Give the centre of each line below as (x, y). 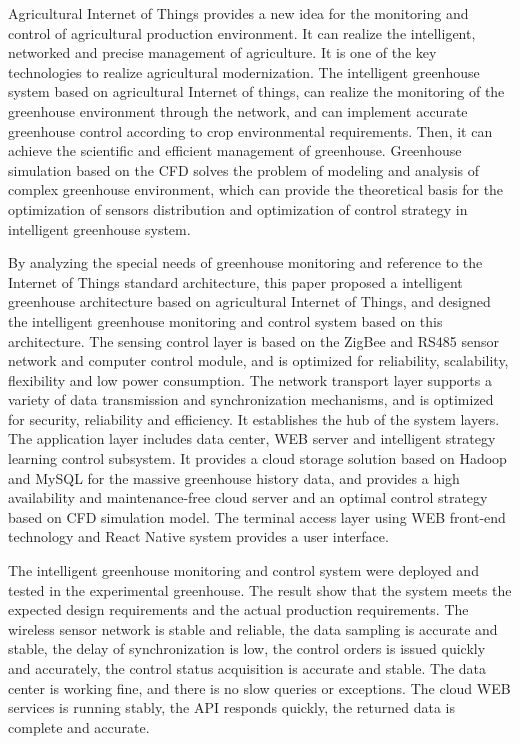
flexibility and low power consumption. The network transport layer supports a (250, 379)
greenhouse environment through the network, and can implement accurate (238, 110)
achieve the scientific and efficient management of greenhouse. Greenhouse (235, 150)
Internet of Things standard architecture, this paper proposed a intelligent (235, 281)
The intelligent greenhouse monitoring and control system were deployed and (243, 570)
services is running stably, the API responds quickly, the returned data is (232, 707)
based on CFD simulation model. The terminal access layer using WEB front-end (257, 516)
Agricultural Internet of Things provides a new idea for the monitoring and (238, 13)
